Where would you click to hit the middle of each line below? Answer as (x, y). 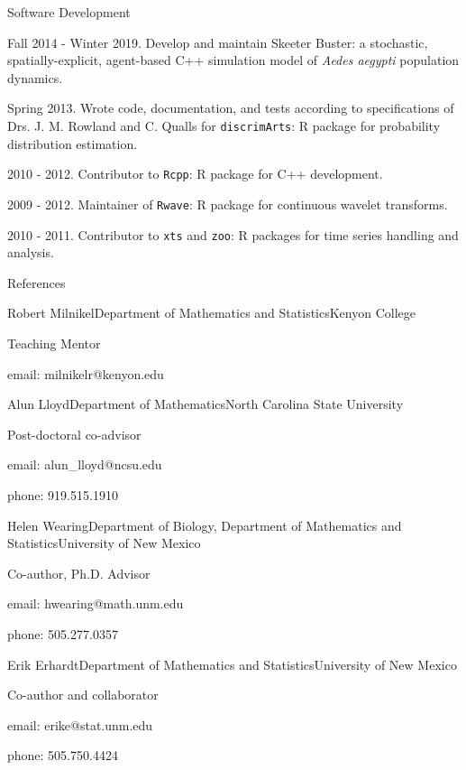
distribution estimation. (73, 143)
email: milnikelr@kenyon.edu (86, 373)
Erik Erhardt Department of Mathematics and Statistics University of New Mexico (232, 664)
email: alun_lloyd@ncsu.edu (85, 464)
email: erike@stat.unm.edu (80, 724)
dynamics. (35, 77)
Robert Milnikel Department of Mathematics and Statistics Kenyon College (211, 313)
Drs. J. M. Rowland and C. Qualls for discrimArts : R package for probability (224, 125)
